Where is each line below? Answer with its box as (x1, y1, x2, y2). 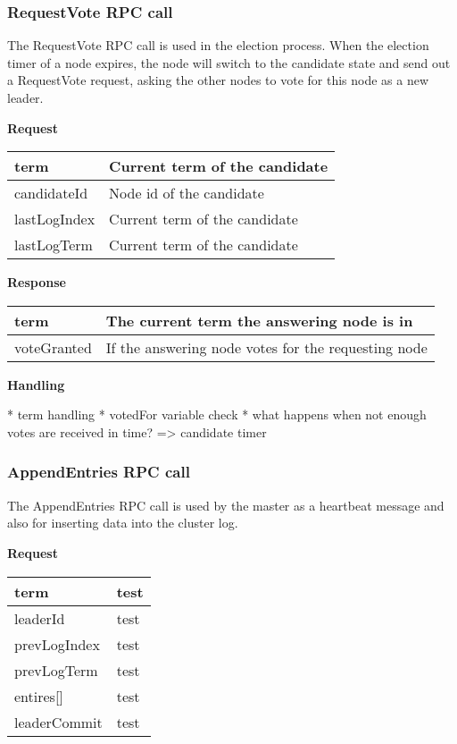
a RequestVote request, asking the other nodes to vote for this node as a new (7, 71, 429, 89)
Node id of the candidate (109, 182, 264, 204)
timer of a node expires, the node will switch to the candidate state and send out (7, 53, 451, 72)
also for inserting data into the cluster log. (7, 513, 238, 532)
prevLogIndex (14, 633, 100, 655)
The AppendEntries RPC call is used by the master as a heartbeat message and (7, 495, 445, 514)
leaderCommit (14, 711, 103, 732)
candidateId (14, 182, 88, 204)
